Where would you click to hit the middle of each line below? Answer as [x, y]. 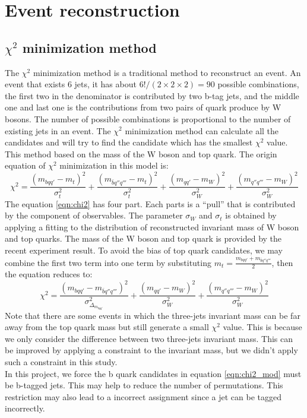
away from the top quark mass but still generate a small [107, 327]
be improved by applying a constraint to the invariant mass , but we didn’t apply [151, 350]
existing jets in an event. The [58, 130]
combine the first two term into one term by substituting [108, 262]
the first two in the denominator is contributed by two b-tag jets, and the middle [152, 95]
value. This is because [262, 327]
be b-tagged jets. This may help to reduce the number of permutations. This [144, 385]
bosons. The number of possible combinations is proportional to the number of [148, 118]
